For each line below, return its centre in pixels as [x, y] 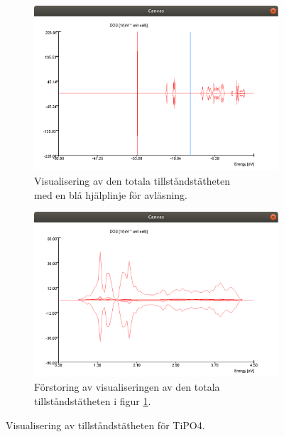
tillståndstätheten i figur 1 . [93, 400]
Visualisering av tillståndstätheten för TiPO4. [105, 425]
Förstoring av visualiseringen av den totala [127, 387]
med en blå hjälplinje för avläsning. [111, 194]
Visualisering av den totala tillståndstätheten [132, 181]
